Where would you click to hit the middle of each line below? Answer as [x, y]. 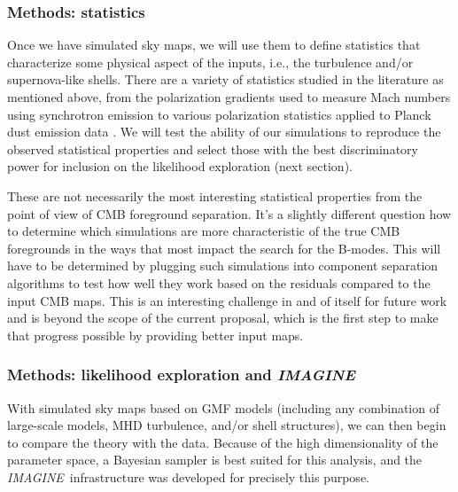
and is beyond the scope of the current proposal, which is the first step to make [223, 318]
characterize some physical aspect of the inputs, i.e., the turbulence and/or [210, 62]
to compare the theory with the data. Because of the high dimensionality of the [223, 442]
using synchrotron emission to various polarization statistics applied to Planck [219, 114]
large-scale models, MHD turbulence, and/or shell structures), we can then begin [227, 425]
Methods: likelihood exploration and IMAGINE [181, 375]
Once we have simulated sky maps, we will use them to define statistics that [214, 45]
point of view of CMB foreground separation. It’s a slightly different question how [229, 213]
